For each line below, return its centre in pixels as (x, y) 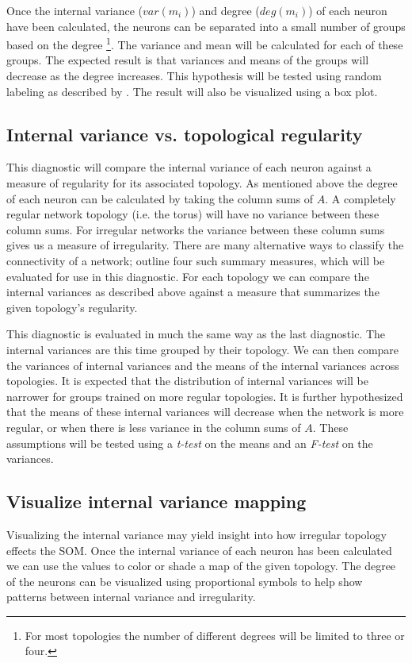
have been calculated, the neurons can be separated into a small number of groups (206, 26)
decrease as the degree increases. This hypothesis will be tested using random (194, 76)
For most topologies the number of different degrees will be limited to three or (215, 635)
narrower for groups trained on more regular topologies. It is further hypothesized (205, 396)
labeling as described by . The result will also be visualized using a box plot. (192, 91)
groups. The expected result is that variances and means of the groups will (188, 60)
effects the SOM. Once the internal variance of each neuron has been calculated (199, 550)
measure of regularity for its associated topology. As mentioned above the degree (202, 183)
